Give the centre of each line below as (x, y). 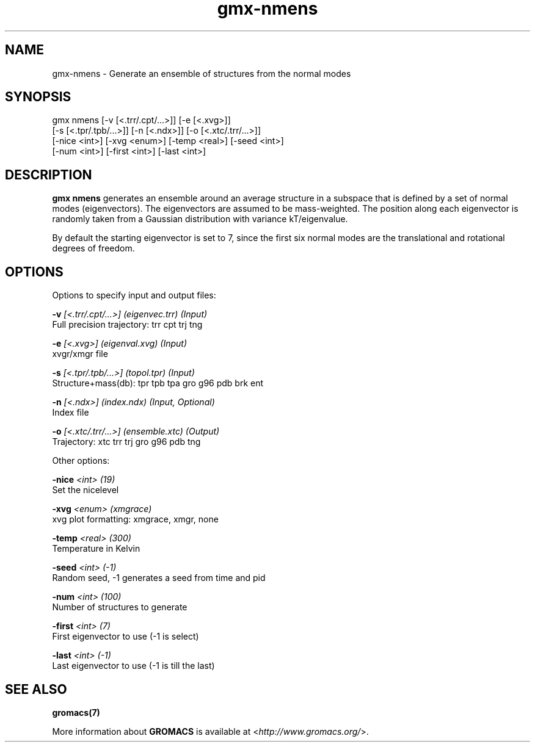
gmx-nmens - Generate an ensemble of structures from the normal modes (202, 73)
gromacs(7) (76, 712)
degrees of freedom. (93, 248)
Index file (71, 413)
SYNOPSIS (38, 97)
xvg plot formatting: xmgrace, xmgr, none (135, 519)
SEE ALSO (36, 689)
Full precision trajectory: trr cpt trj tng (127, 325)
